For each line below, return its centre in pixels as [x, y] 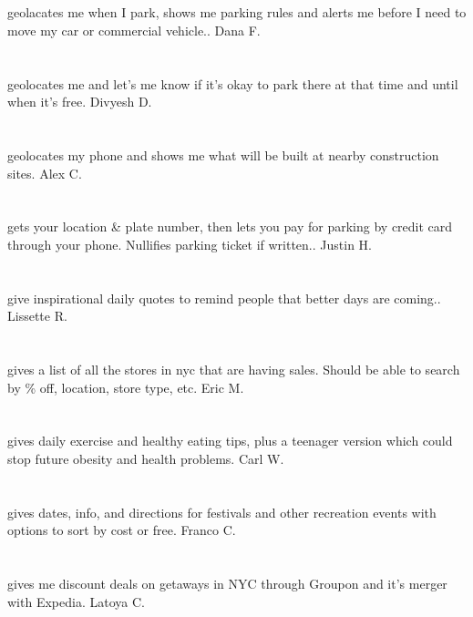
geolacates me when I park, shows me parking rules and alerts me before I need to [237, 12]
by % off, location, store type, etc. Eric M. [126, 387]
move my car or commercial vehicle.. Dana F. [134, 30]
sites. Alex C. [45, 173]
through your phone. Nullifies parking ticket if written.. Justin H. [190, 244]
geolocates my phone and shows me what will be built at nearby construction [223, 154]
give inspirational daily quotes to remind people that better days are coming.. [224, 298]
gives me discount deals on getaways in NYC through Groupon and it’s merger [227, 584]
